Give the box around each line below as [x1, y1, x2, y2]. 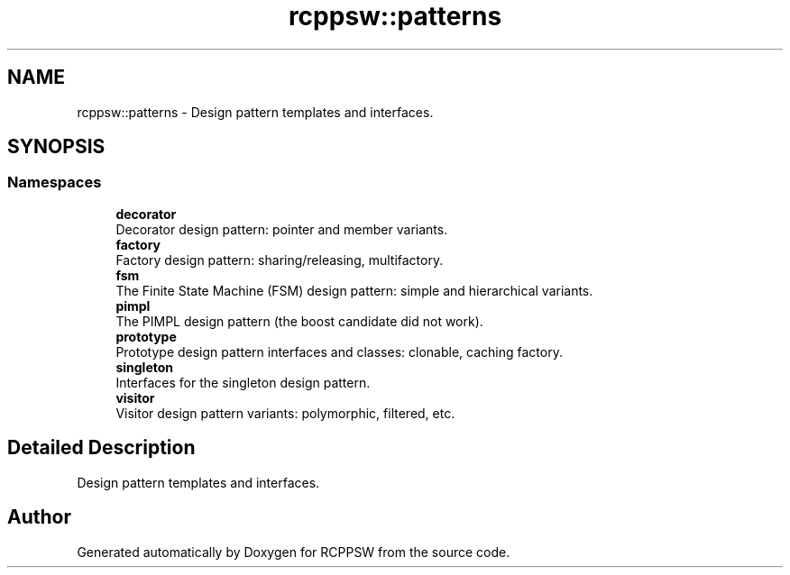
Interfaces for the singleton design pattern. [115, 374, 371, 390]
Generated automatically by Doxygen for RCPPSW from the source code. [77, 543, 510, 560]
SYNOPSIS [7, 135, 106, 159]
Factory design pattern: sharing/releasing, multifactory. [115, 251, 444, 268]
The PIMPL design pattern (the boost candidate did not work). [115, 313, 483, 329]
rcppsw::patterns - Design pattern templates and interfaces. [77, 104, 434, 120]
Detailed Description [7, 436, 196, 460]
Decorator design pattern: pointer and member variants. [115, 221, 448, 237]
